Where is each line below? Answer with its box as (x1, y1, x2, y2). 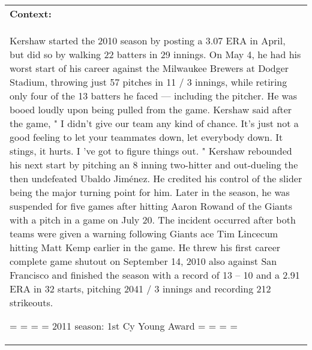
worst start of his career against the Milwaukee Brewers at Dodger (10, 61, 289, 75)
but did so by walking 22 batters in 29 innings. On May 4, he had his (10, 47, 301, 61)
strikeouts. (10, 295, 53, 309)
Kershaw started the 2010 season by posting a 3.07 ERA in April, (10, 34, 286, 47)
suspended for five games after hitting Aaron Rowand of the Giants (10, 199, 293, 213)
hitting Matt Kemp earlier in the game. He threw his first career (10, 240, 281, 254)
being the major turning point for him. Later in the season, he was (10, 185, 290, 199)
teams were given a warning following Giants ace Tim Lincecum (10, 227, 278, 240)
